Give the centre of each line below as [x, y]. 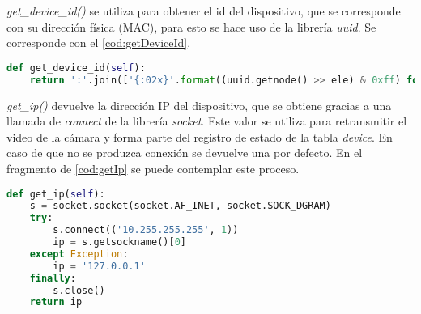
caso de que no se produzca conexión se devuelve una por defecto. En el [185, 153]
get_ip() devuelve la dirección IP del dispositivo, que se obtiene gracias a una [199, 105]
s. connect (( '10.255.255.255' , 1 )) [146, 230]
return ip [56, 302]
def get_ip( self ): [56, 194]
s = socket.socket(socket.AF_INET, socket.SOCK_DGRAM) [180, 206]
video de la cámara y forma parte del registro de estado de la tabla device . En [200, 136]
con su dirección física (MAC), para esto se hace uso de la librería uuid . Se [191, 26]
